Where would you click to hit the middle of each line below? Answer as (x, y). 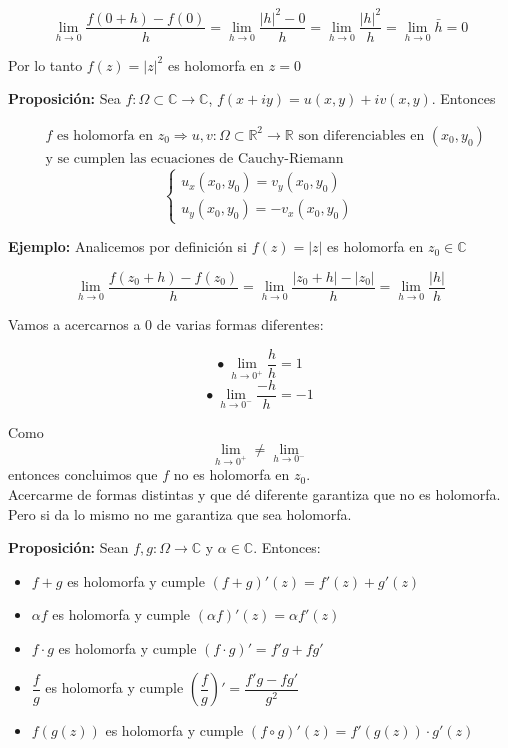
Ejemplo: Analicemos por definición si (127, 246)
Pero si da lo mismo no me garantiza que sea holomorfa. (180, 513)
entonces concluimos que (83, 474)
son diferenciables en (361, 135)
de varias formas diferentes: (240, 324)
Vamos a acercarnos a (74, 324)
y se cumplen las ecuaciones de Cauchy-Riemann (194, 158)
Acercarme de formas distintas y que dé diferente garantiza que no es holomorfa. (254, 493)
